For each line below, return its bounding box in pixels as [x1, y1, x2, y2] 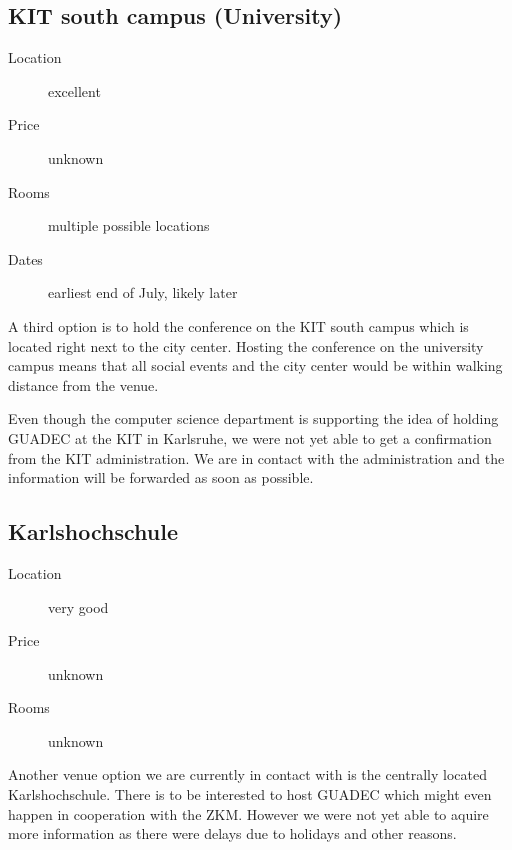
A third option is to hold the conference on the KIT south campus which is [8, 315, 469, 336]
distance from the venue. [8, 374, 159, 395]
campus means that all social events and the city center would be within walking [8, 355, 503, 376]
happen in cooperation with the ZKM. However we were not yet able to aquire [8, 803, 489, 824]
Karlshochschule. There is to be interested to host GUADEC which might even [8, 784, 492, 805]
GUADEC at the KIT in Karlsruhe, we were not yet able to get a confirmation [8, 427, 492, 448]
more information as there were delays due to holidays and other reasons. [8, 823, 457, 844]
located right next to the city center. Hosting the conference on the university [8, 335, 484, 356]
